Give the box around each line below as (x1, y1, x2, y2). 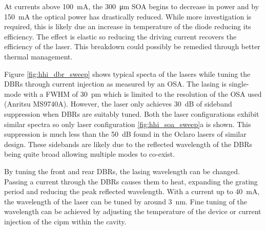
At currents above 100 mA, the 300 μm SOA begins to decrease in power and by (4, 1, 259, 11)
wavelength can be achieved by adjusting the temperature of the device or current (4, 206, 261, 217)
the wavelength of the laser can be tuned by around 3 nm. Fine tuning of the (4, 196, 248, 206)
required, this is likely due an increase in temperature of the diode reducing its (4, 21, 251, 32)
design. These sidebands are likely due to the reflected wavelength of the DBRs (4, 138, 253, 149)
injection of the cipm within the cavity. (4, 216, 127, 226)
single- (229, 78, 249, 89)
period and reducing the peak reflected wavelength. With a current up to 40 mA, (4, 186, 260, 197)
